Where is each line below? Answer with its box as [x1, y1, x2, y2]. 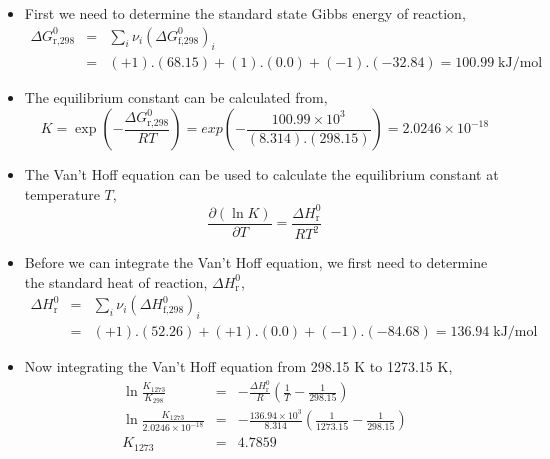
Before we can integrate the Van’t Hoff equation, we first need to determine [24, 252, 488, 273]
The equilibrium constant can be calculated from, [24, 87, 328, 108]
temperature [24, 183, 100, 204]
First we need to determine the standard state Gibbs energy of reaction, [24, 3, 466, 23]
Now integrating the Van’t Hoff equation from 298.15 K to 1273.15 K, [24, 356, 453, 377]
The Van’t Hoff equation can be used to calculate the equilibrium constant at [24, 164, 499, 185]
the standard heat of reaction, [24, 271, 208, 292]
